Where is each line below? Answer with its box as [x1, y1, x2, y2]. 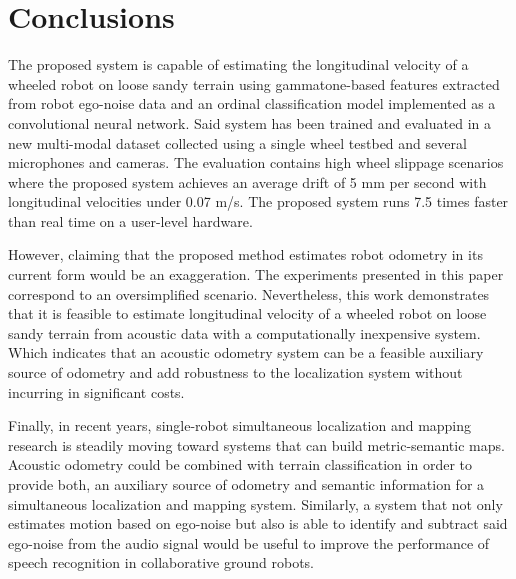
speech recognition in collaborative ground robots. [8, 552, 315, 573]
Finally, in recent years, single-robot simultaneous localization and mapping [8, 415, 472, 436]
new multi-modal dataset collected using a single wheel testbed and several [8, 132, 467, 153]
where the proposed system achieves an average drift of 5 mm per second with [8, 171, 487, 192]
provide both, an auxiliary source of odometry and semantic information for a [8, 474, 485, 494]
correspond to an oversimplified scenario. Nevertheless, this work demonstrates [8, 283, 490, 304]
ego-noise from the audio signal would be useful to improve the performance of [8, 532, 490, 553]
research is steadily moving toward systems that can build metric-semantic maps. [8, 434, 505, 455]
